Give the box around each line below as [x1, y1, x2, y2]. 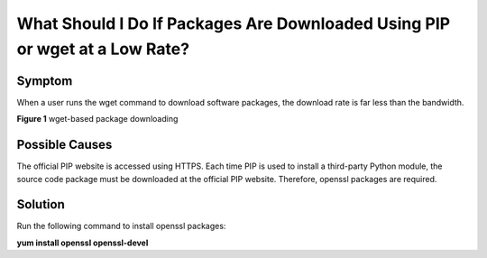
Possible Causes [16, 137, 113, 152]
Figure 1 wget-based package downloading [16, 114, 179, 124]
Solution [16, 197, 65, 212]
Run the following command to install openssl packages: [16, 221, 226, 232]
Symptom [16, 73, 73, 88]
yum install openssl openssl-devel [16, 237, 149, 248]
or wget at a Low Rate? [16, 39, 189, 59]
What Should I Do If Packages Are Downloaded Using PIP [16, 14, 451, 33]
